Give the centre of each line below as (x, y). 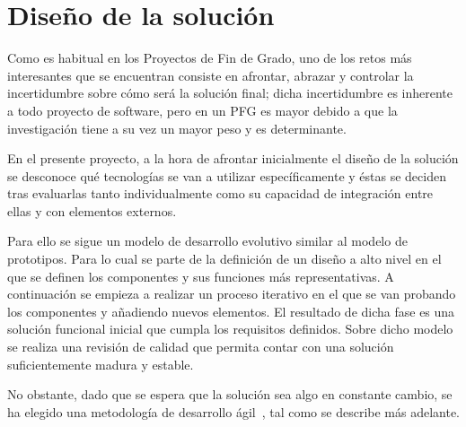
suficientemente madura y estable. (101, 364)
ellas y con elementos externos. (92, 210)
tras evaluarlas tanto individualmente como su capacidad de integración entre (220, 193)
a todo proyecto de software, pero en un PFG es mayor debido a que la (202, 110)
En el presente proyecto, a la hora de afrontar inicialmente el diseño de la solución (233, 158)
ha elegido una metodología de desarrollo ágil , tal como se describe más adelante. (234, 411)
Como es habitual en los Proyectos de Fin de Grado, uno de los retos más (210, 58)
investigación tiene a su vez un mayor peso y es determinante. (177, 128)
